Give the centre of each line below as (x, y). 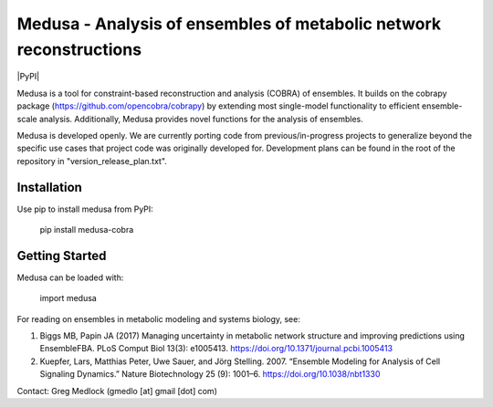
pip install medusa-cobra (87, 229)
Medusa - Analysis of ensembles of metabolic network (229, 24)
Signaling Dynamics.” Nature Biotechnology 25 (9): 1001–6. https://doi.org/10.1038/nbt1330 (210, 374)
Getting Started (62, 256)
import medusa (68, 298)
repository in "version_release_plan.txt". (92, 161)
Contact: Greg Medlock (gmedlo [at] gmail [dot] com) (117, 391)
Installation (49, 187)
